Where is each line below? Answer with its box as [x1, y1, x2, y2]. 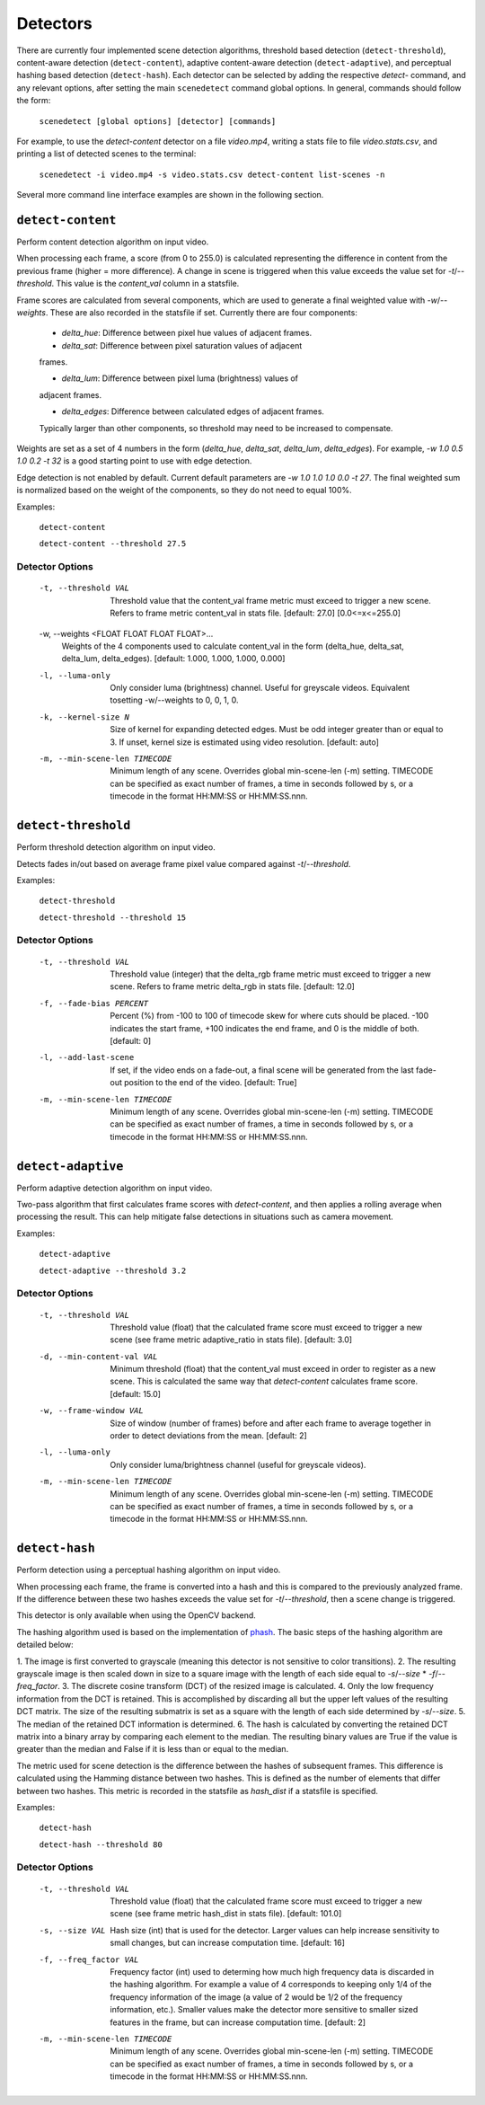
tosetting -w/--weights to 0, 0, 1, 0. [110, 694, 239, 705]
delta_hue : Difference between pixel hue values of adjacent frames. [61, 328, 313, 339]
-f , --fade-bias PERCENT [39, 998, 148, 1008]
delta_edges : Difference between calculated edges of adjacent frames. [61, 406, 325, 417]
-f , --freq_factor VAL [39, 1954, 139, 1965]
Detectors [16, 13, 93, 33]
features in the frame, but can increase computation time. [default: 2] [110, 2017, 366, 2028]
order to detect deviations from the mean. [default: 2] [110, 1430, 307, 1441]
